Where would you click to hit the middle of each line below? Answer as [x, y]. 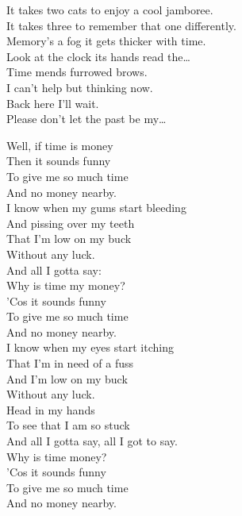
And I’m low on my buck [67, 378]
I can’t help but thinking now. [80, 87]
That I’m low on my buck [69, 239]
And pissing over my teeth [71, 223]
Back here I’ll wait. [53, 103]
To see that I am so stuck [68, 425]
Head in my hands [51, 409]
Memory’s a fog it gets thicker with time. [106, 41]
